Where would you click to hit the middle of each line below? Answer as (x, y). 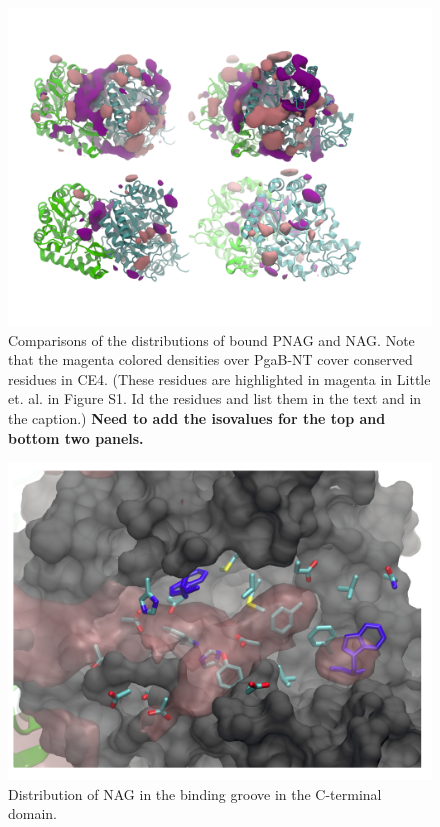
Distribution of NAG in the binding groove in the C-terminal (195, 793)
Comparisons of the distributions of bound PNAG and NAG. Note (211, 339)
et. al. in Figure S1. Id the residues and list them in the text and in (215, 398)
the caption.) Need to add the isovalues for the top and (197, 417)
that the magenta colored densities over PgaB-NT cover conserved (210, 359)
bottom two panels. (76, 437)
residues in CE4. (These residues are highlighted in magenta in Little (219, 378)
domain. (33, 813)
